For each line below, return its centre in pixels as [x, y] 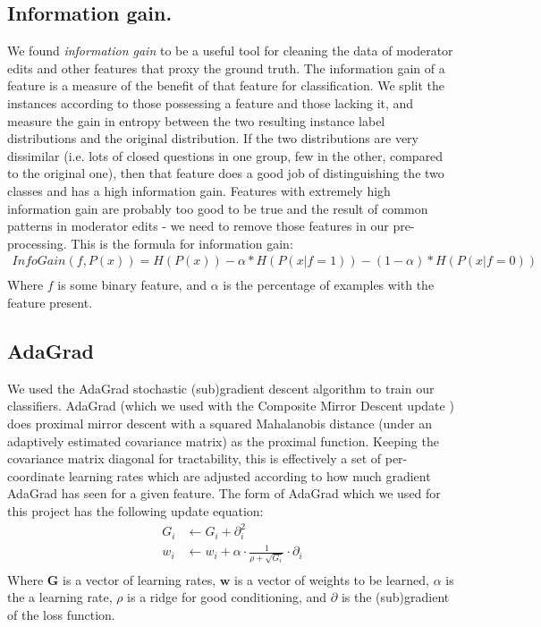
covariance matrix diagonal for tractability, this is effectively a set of [194, 458]
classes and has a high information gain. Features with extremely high [199, 190]
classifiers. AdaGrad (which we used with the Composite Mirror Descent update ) [231, 406]
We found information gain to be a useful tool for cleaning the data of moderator [230, 51]
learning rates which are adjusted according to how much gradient [249, 475]
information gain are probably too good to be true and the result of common [218, 208]
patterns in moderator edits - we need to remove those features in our [198, 226]
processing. [37, 243]
